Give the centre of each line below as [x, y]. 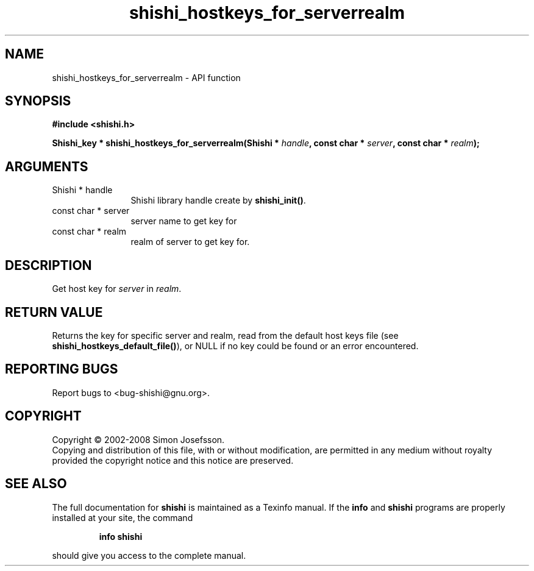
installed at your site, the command [123, 517]
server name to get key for [184, 221]
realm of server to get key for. [190, 242]
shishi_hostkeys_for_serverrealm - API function [146, 77]
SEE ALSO [36, 484]
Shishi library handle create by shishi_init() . [218, 200]
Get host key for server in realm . [117, 289]
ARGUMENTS [47, 166]
